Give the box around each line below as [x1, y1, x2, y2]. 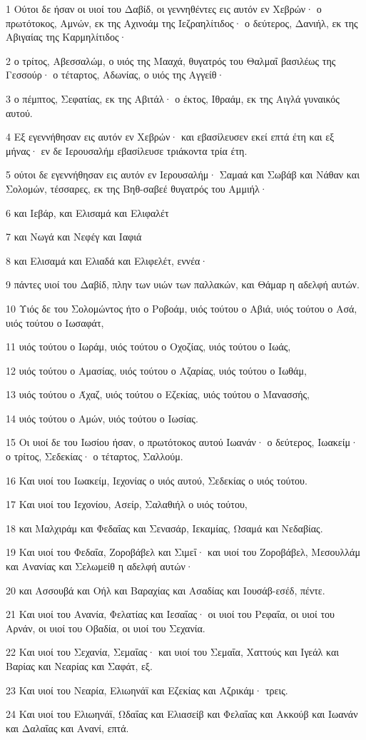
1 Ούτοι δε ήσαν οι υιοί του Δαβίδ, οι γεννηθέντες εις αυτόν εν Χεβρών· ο [6, 1, 322, 16]
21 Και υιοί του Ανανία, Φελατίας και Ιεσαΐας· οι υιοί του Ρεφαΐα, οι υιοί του [6, 607, 335, 622]
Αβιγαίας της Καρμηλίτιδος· [6, 29, 127, 44]
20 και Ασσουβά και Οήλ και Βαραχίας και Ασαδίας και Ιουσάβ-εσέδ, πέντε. [6, 582, 325, 597]
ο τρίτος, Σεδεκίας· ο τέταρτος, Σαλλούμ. [6, 449, 183, 464]
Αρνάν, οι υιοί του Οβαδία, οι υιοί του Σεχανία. [6, 620, 205, 635]
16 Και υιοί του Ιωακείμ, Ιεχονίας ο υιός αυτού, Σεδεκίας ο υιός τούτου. [6, 472, 307, 487]
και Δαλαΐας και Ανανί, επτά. [6, 720, 129, 735]
